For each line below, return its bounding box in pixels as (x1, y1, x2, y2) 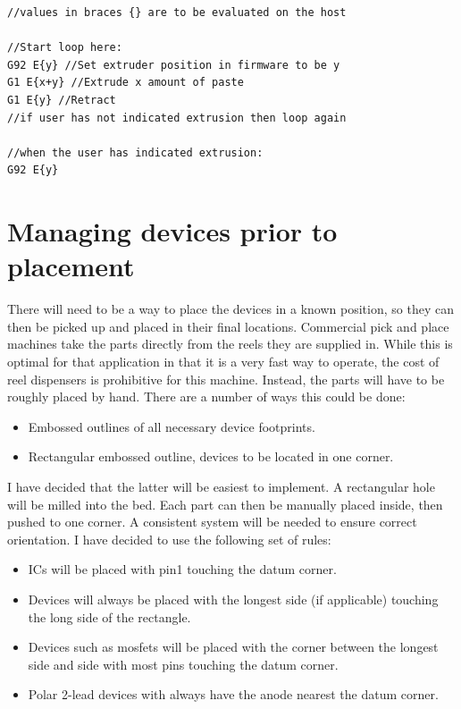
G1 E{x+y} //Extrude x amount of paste (7, 76, 244, 89)
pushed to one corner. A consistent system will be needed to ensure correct (7, 512, 417, 531)
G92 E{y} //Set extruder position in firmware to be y (7, 58, 340, 72)
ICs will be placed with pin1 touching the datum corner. (28, 560, 337, 578)
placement (7, 248, 135, 284)
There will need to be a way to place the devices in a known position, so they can (7, 300, 454, 318)
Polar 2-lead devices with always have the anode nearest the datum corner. (28, 685, 439, 704)
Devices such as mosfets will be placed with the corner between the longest (28, 637, 439, 656)
